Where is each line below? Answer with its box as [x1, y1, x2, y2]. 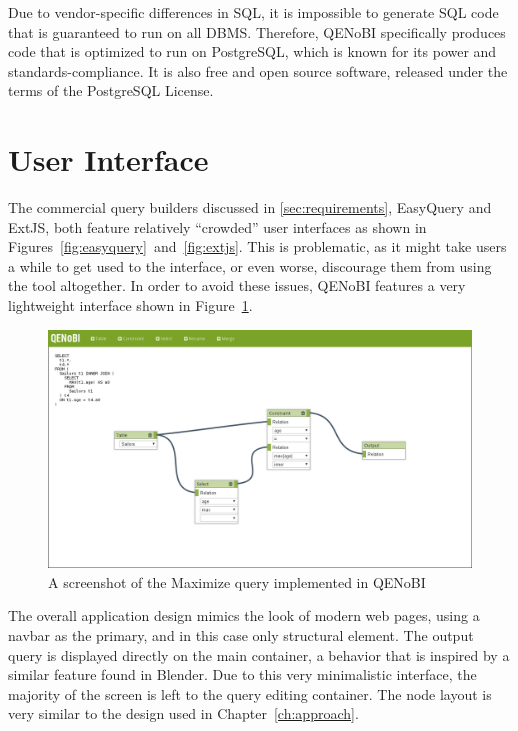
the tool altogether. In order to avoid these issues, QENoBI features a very [8, 275, 466, 296]
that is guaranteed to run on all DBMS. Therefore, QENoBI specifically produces [8, 21, 506, 42]
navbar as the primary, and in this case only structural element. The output [8, 624, 474, 645]
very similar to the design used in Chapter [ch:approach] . [8, 703, 359, 724]
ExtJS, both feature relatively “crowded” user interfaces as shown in [8, 216, 427, 237]
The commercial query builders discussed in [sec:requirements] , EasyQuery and [8, 197, 492, 218]
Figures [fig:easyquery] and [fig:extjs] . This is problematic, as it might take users [8, 236, 507, 257]
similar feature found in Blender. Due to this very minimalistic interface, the [8, 664, 477, 685]
